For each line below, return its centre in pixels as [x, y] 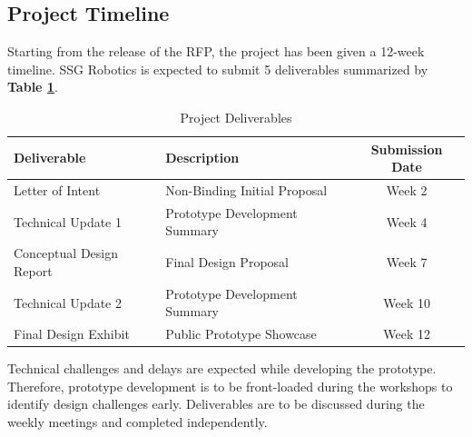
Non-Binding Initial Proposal [246, 190]
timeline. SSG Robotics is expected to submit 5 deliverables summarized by [218, 69]
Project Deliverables [236, 117]
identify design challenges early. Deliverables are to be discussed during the [216, 404]
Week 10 [407, 302]
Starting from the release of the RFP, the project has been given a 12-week [216, 51]
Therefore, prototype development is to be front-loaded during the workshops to [230, 386]
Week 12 [407, 334]
